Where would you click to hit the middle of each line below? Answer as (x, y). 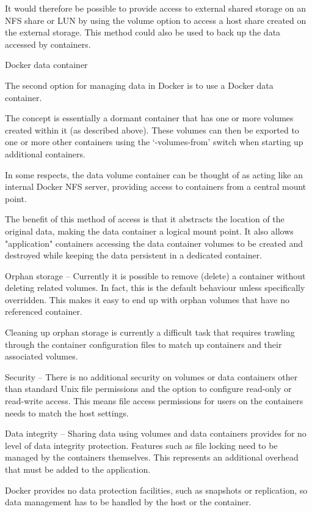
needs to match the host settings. (67, 412)
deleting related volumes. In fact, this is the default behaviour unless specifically (155, 288)
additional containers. (45, 153)
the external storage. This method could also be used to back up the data (143, 32)
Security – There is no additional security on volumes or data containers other (151, 376)
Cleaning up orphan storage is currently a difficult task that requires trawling (150, 332)
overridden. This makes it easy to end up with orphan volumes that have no (147, 299)
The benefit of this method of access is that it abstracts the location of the (145, 219)
